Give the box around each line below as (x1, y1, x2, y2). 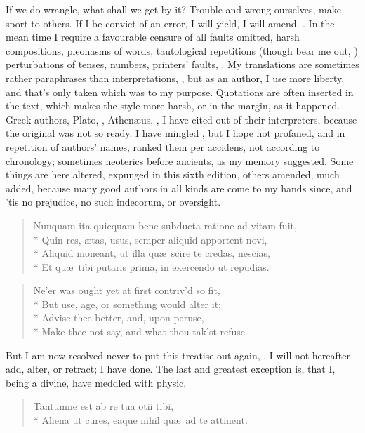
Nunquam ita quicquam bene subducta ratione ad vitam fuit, (33, 218, 297, 232)
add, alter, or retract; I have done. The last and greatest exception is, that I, (6, 361, 336, 376)
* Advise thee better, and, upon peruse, (33, 310, 204, 325)
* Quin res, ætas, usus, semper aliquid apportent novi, (33, 232, 267, 246)
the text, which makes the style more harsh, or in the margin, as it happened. (6, 98, 340, 113)
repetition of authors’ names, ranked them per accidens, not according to (6, 139, 320, 154)
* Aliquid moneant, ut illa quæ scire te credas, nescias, (33, 246, 270, 260)
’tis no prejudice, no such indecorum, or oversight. (6, 194, 221, 209)
